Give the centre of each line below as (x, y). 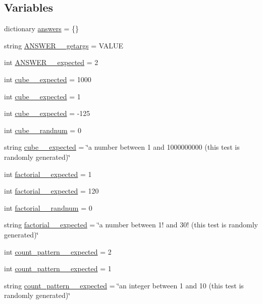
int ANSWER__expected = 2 (51, 62)
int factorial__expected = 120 (51, 191)
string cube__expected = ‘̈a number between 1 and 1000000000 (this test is (122, 147)
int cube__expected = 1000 (48, 79)
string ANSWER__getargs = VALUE (64, 45)
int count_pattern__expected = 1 (58, 268)
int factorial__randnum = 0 (48, 207)
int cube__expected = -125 (47, 113)
